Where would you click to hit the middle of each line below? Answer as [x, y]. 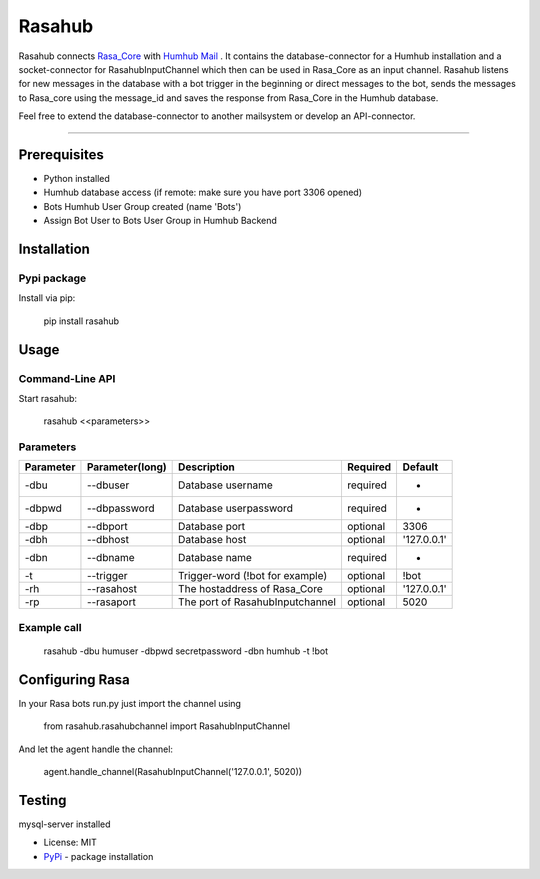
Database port [212, 527]
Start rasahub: [48, 398]
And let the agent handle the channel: [96, 749]
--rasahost [112, 589]
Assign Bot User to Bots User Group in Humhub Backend [160, 221]
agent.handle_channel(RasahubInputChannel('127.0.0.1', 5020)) [173, 772]
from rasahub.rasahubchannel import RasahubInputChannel [166, 726]
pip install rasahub [81, 321]
